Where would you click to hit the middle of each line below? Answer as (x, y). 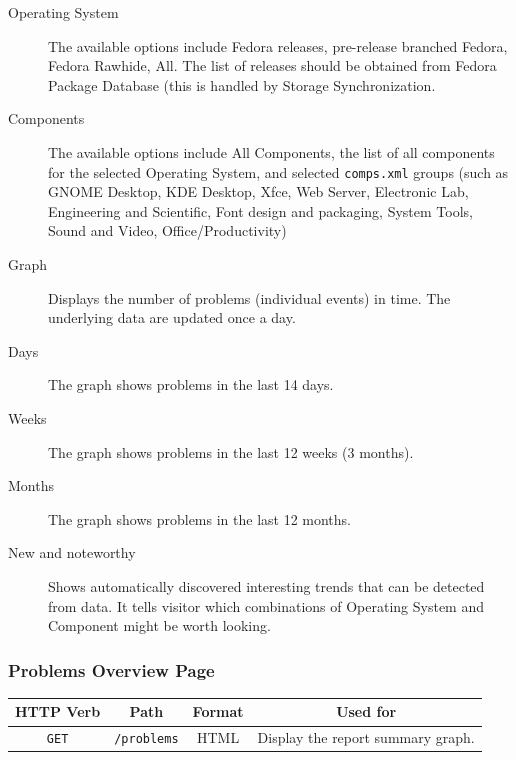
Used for (366, 711)
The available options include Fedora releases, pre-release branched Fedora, (278, 45)
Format (218, 711)
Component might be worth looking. (159, 625)
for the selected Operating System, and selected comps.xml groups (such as (278, 171)
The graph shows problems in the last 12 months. (200, 518)
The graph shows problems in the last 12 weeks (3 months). (231, 451)
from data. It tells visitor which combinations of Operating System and (266, 605)
